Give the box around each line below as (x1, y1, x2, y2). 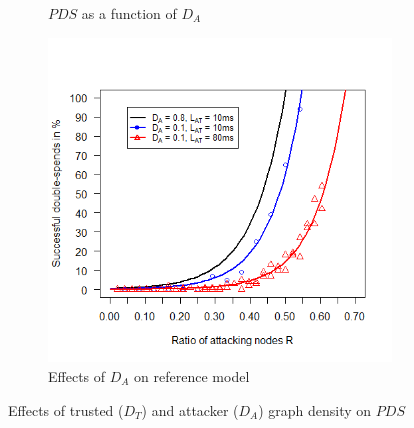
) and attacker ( (141, 399, 239, 420)
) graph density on (258, 399, 372, 420)
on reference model (134, 365, 250, 386)
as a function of (81, 3, 177, 23)
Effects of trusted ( (8, 399, 124, 420)
